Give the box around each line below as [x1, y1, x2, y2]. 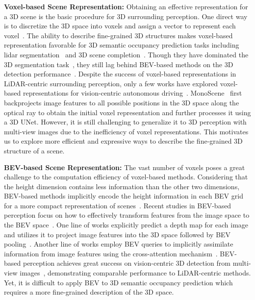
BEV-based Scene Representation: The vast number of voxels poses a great [4, 162, 245, 172]
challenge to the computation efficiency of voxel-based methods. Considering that [4, 172, 248, 182]
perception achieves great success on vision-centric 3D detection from [23, 258, 230, 268]
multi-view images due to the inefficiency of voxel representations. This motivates [4, 126, 249, 136]
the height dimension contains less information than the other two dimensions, [4, 181, 240, 191]
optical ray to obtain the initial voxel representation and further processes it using [4, 107, 251, 117]
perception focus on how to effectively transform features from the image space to [4, 210, 250, 220]
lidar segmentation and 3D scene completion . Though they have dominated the [4, 49, 249, 59]
